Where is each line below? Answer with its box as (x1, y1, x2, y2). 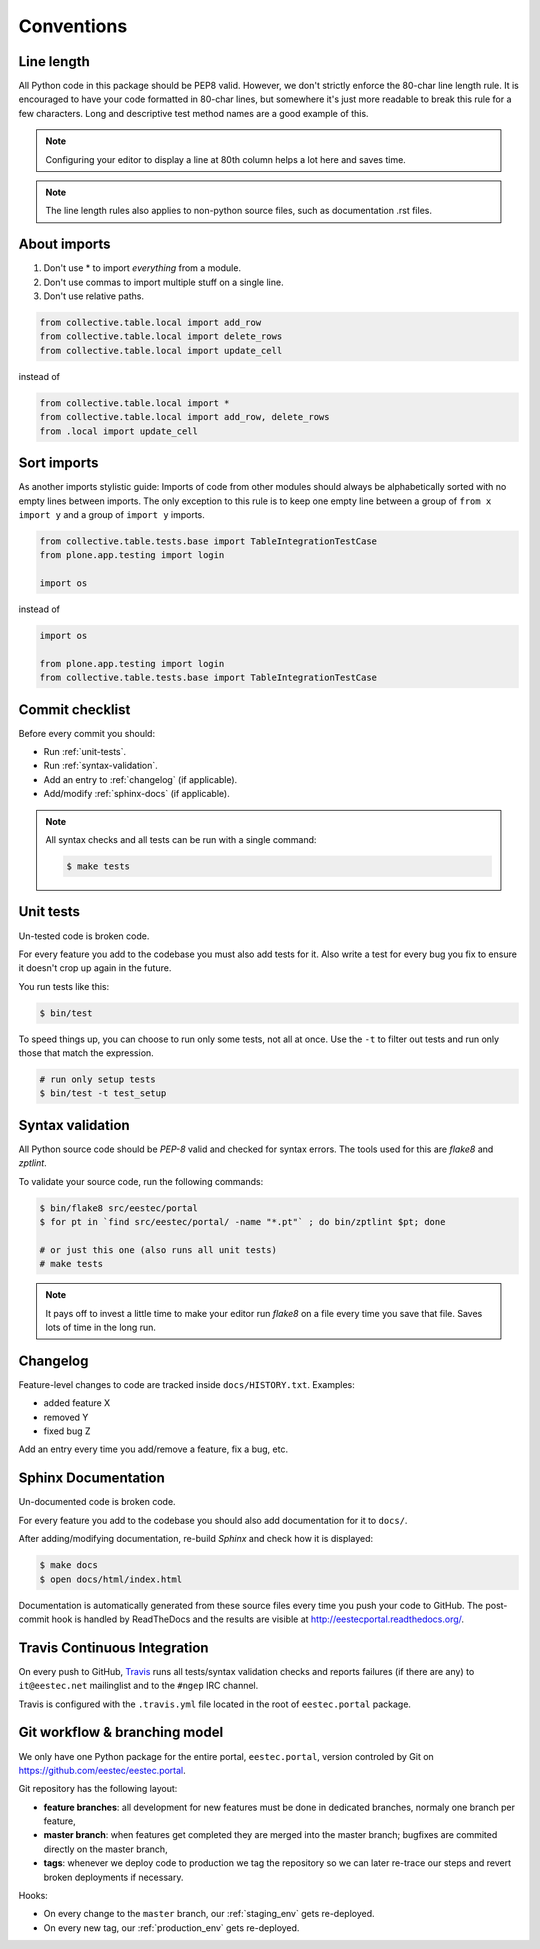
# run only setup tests (39, 1074, 157, 1085)
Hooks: (18, 1890, 49, 1902)
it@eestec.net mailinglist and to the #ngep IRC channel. (18, 1680, 259, 1692)
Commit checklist (18, 701, 131, 718)
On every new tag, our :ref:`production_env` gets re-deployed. (43, 1921, 300, 1934)
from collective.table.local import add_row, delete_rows (39, 411, 330, 423)
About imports (18, 236, 111, 253)
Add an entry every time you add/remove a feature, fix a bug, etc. (18, 1443, 289, 1455)
